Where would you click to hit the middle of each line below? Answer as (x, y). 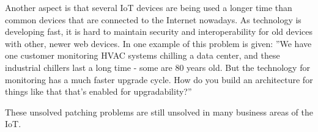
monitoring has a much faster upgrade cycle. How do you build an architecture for (159, 79)
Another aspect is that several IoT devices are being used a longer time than (149, 7)
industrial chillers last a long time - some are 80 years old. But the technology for (157, 67)
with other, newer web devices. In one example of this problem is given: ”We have (158, 43)
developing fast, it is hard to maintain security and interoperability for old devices (159, 31)
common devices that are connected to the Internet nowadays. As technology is (153, 19)
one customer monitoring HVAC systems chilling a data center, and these (142, 55)
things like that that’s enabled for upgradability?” (98, 91)
